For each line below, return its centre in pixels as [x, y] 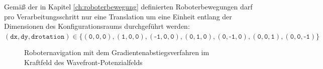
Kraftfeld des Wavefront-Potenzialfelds [83, 62]
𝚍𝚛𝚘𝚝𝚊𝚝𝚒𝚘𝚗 [48, 36]
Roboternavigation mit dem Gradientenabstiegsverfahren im [117, 52]
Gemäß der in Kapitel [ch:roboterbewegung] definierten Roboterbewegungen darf [128, 6]
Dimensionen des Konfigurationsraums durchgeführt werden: [97, 26]
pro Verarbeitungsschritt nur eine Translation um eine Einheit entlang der [118, 16]
